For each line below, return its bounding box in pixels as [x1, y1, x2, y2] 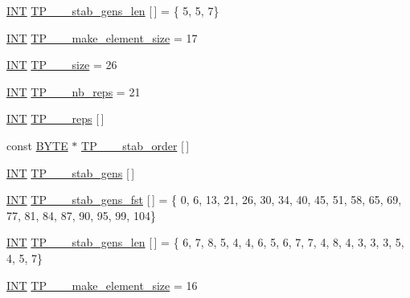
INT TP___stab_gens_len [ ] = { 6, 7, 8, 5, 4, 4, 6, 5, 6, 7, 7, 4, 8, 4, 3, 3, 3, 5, [6, 234, 404, 251]
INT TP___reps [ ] [6, 110, 105, 127]
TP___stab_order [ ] [81, 137, 190, 153]
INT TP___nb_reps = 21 [6, 83, 141, 100]
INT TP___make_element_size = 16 [6, 276, 198, 293]
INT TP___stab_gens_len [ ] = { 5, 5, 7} [6, 2, 219, 18]
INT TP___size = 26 [6, 56, 117, 73]
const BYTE [6, 137, 68, 153]
